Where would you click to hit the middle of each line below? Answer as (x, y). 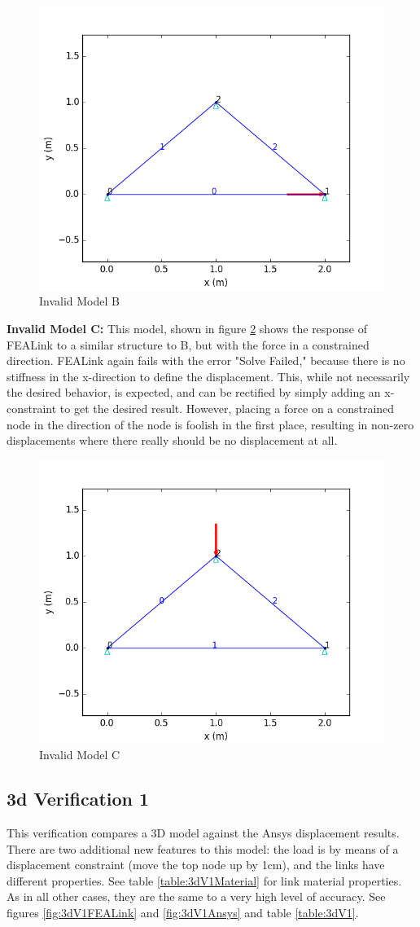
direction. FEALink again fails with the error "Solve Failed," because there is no (206, 360)
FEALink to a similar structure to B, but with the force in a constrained (188, 344)
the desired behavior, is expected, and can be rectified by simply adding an (194, 392)
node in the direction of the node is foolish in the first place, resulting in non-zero (210, 424)
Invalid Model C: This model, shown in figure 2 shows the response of (187, 329)
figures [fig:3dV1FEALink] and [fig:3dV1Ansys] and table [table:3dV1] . (183, 913)
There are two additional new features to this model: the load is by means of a (203, 848)
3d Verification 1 (78, 799)
